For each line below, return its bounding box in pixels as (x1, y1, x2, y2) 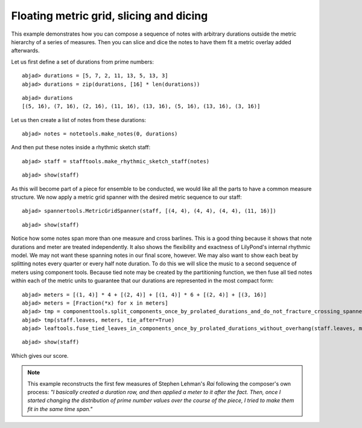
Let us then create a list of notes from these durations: (11, 116, 147, 123)
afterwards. (11, 47, 40, 54)
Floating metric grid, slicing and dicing (11, 9, 208, 22)
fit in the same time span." (27, 405, 93, 412)
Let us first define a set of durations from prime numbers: (11, 58, 154, 65)
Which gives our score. (11, 352, 69, 359)
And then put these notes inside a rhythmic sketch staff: (11, 144, 151, 151)
